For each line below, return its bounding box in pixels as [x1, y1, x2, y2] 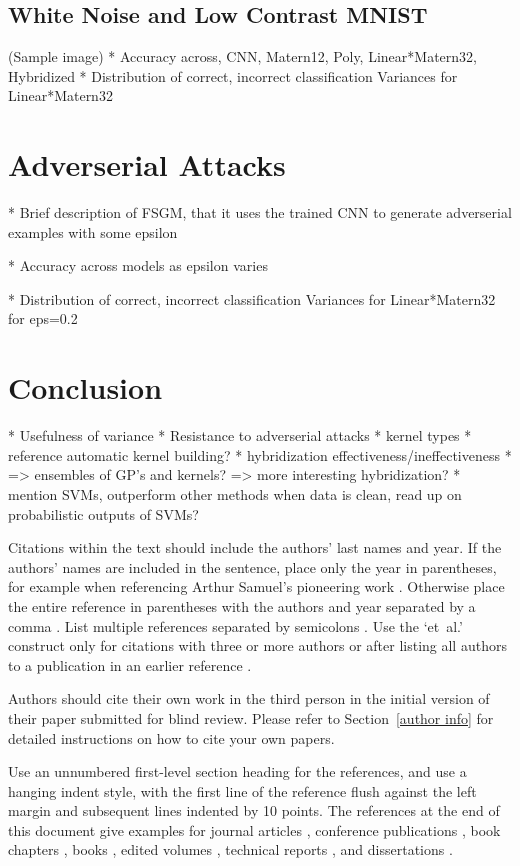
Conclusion [8, 367, 163, 408]
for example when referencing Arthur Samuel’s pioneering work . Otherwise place [8, 576, 505, 597]
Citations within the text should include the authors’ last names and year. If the [8, 537, 502, 558]
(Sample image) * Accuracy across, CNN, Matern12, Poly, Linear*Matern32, [8, 46, 477, 67]
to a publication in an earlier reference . [8, 654, 252, 675]
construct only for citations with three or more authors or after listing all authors [8, 635, 507, 656]
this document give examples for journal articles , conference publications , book [8, 819, 501, 840]
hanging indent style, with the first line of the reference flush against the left [8, 780, 477, 801]
